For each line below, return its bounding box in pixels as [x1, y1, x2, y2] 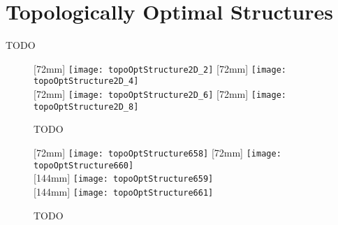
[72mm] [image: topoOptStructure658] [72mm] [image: [34, 145, 281, 159]
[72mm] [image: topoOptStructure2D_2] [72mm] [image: [34, 61, 286, 75]
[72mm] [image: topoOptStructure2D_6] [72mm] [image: [34, 87, 286, 101]
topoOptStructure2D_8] [34, 101, 139, 112]
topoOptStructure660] [34, 160, 134, 170]
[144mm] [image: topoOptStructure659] [34, 170, 214, 185]
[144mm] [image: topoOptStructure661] [34, 184, 214, 198]
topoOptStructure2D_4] [34, 76, 139, 87]
